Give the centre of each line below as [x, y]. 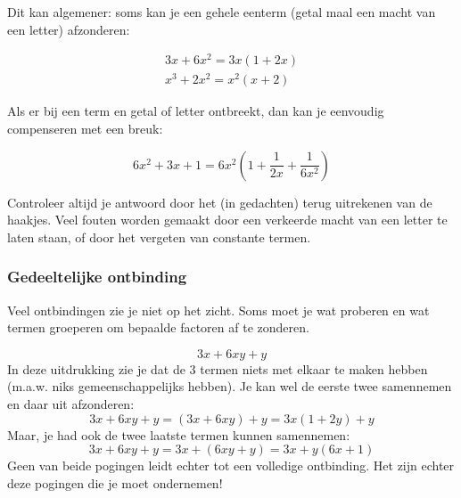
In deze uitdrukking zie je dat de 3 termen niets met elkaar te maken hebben [218, 368]
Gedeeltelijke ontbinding [97, 277]
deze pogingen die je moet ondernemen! [115, 482]
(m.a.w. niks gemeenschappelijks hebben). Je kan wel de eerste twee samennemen [230, 386]
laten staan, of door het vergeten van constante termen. [159, 237]
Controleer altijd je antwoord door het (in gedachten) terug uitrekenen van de [220, 202]
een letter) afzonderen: [69, 29]
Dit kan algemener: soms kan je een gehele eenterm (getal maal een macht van [222, 12]
